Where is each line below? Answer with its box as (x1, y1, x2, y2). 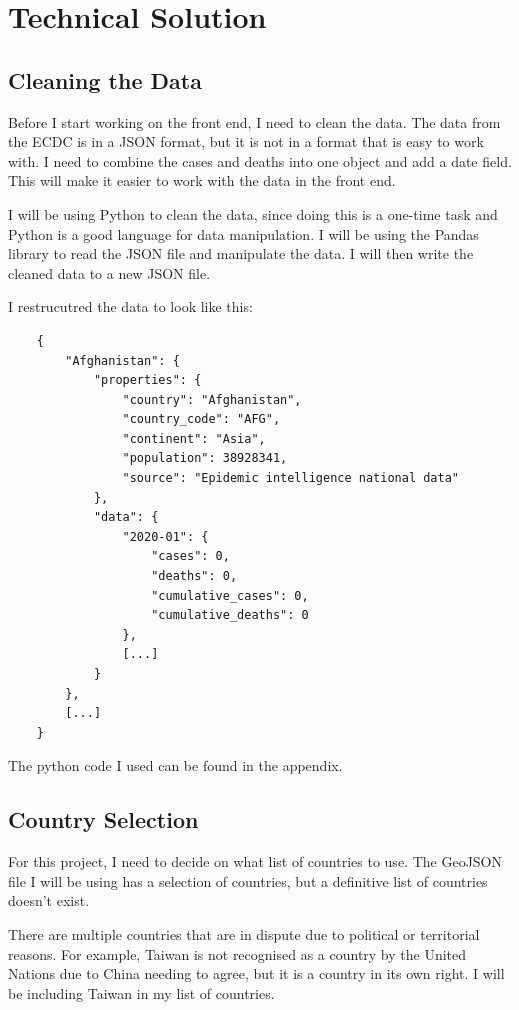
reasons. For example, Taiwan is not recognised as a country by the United (8, 943, 467, 964)
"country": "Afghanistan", (122, 392, 302, 407)
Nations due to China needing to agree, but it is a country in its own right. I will (8, 963, 505, 984)
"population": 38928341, (122, 451, 288, 466)
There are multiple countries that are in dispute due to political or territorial (8, 923, 480, 944)
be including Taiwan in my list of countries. (8, 982, 275, 1003)
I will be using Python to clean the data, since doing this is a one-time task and (8, 203, 498, 224)
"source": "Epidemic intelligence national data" (122, 471, 460, 486)
